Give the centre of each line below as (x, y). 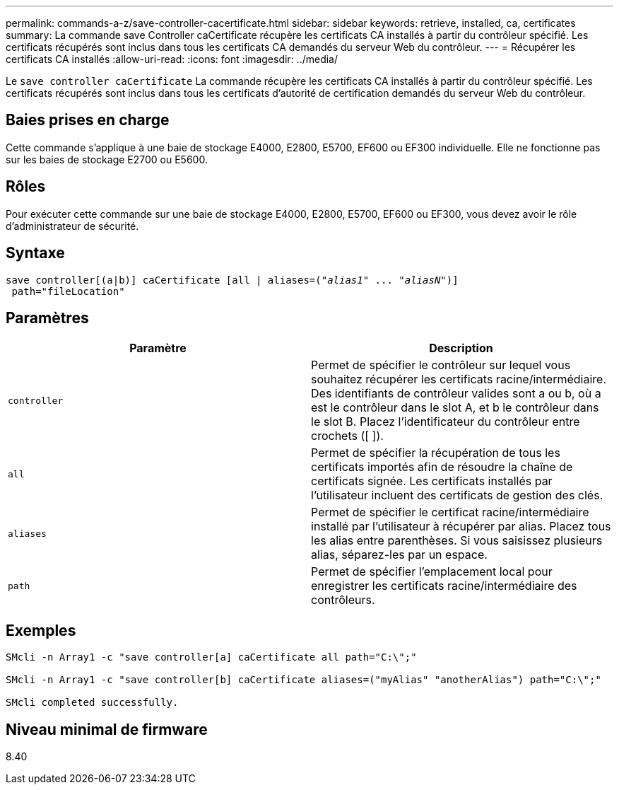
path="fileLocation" (68, 291)
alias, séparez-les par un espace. (399, 555)
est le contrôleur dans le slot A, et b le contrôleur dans (455, 408)
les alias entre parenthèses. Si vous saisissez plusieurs (457, 541)
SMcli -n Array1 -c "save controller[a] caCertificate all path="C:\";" (211, 657)
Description (461, 348)
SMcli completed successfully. (92, 703)
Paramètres (47, 318)
